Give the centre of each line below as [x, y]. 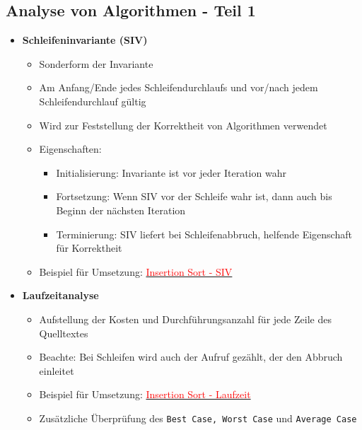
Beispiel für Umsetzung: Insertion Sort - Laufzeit [145, 394]
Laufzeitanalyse [60, 295]
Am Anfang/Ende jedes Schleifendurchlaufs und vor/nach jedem [179, 87]
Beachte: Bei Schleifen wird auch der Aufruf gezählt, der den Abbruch [191, 357]
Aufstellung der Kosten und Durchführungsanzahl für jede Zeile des [185, 319]
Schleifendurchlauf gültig [93, 101]
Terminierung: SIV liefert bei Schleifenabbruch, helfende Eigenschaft [204, 234]
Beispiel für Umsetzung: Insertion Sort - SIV [136, 271]
